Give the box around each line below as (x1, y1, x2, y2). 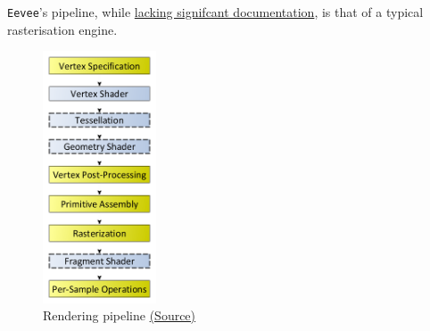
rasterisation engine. (7, 20, 118, 38)
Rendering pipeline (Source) (43, 306, 196, 325)
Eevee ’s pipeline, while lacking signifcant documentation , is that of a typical (7, 3, 424, 21)
